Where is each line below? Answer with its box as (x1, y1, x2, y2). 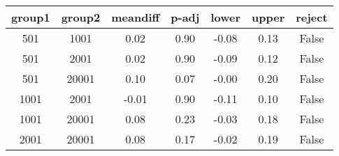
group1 (11, 9, 50, 25)
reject (296, 9, 328, 25)
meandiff (111, 9, 160, 25)
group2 (61, 9, 101, 25)
